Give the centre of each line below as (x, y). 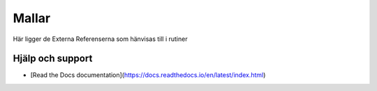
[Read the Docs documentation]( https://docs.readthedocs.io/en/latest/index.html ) (148, 75)
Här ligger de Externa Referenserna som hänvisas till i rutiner (100, 39)
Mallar (32, 18)
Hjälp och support (53, 59)
